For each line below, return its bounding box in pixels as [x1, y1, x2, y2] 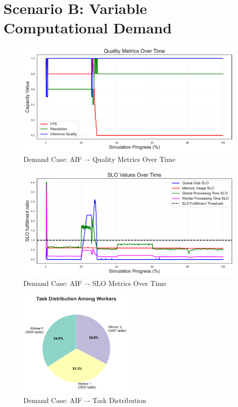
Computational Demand [3, 17, 172, 38]
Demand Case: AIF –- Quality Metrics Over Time [23, 153, 175, 164]
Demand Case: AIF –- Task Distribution [23, 395, 147, 406]
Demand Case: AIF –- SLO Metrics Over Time [23, 277, 166, 288]
